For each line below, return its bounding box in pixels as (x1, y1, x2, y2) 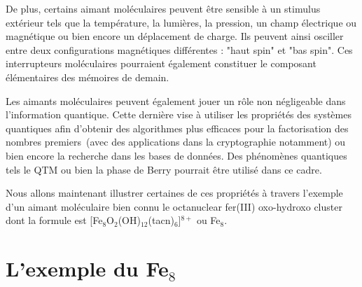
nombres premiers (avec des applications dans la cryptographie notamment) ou (6, 134, 346, 149)
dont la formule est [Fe (6, 213, 103, 227)
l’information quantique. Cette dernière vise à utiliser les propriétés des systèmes (6, 107, 351, 122)
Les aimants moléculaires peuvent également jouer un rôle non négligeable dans (6, 93, 346, 108)
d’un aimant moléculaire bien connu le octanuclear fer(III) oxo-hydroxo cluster (6, 199, 342, 213)
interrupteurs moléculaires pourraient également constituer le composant (6, 56, 316, 71)
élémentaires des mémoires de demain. (6, 69, 169, 84)
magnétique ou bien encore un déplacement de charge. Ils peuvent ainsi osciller (6, 29, 344, 43)
